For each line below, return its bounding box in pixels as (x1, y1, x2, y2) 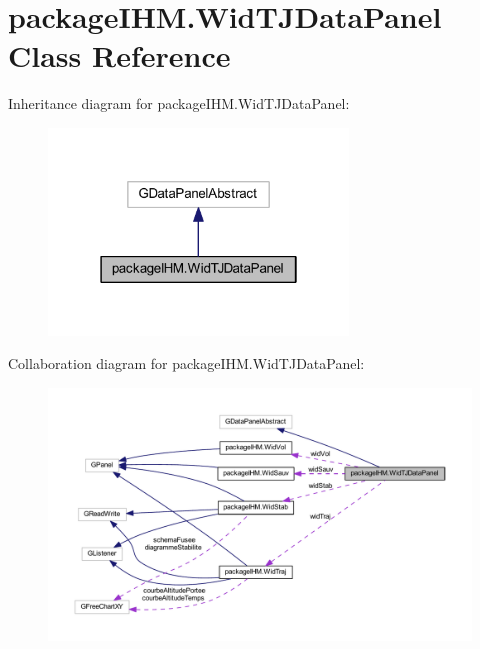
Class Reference (8, 35, 231, 76)
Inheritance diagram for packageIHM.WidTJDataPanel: (8, 93, 350, 114)
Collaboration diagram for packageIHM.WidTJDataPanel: (8, 353, 365, 374)
